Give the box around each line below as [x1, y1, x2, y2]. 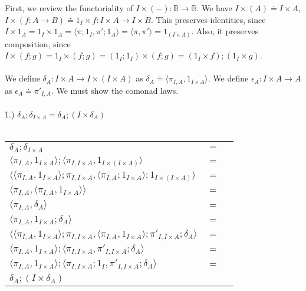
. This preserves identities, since [150, 13, 266, 25]
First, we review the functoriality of [5, 2, 133, 14]
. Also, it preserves [191, 25, 258, 37]
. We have [196, 2, 232, 14]
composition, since [5, 37, 71, 50]
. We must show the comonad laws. [51, 84, 179, 96]
